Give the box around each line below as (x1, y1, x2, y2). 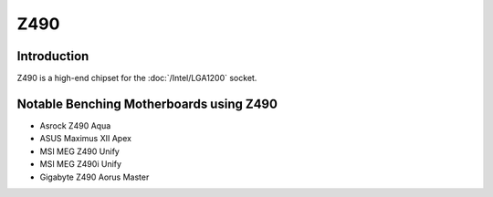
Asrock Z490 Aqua (39, 119, 111, 131)
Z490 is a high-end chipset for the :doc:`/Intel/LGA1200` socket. (16, 73, 257, 84)
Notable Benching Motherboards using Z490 (16, 96, 278, 111)
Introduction (16, 48, 89, 64)
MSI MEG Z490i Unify (39, 159, 122, 170)
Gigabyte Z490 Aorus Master (39, 171, 150, 182)
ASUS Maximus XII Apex (39, 133, 132, 144)
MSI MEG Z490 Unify (39, 146, 121, 157)
